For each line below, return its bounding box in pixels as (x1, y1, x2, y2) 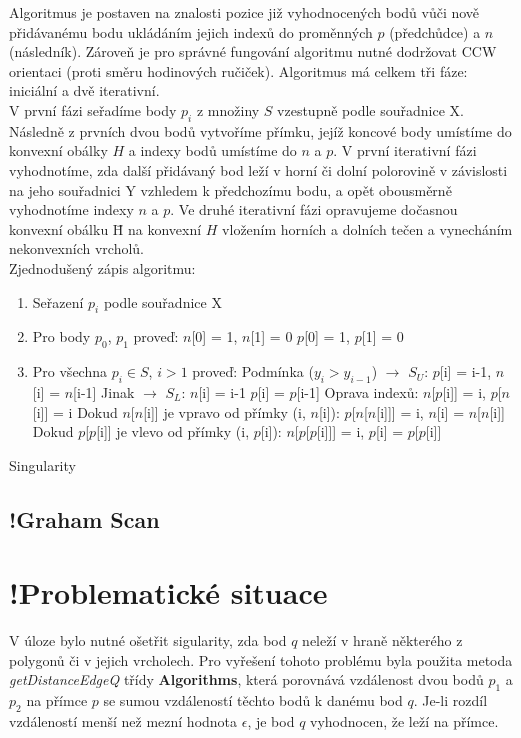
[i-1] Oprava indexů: (296, 381, 419, 402)
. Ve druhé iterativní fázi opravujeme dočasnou (170, 199, 458, 220)
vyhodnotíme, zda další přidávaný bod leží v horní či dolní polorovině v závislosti (9, 159, 508, 180)
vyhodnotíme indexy (9, 199, 134, 220)
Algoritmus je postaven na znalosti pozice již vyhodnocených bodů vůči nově (9, 2, 480, 22)
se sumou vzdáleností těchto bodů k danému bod (103, 690, 403, 711)
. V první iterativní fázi (333, 140, 477, 161)
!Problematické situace (9, 572, 328, 613)
